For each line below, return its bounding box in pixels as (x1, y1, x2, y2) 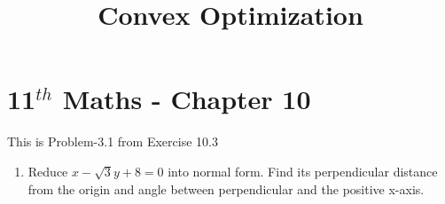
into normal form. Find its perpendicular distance (168, 161, 438, 180)
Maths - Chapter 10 (62, 81, 311, 117)
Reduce (27, 161, 68, 180)
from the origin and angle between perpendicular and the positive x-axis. (27, 179, 425, 198)
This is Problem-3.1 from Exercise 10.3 (7, 132, 218, 151)
